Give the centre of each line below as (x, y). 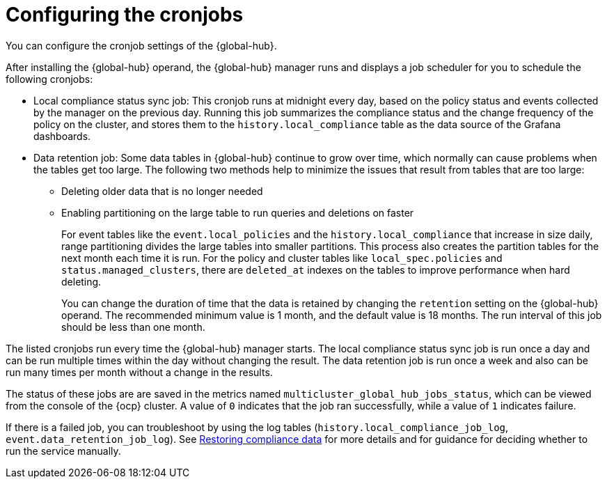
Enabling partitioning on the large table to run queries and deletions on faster (238, 212)
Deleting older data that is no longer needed (162, 191)
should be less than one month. (133, 327)
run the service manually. (63, 451)
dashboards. (62, 136)
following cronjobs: (49, 79)
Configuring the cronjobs (125, 15)
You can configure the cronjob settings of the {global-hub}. (141, 45)
